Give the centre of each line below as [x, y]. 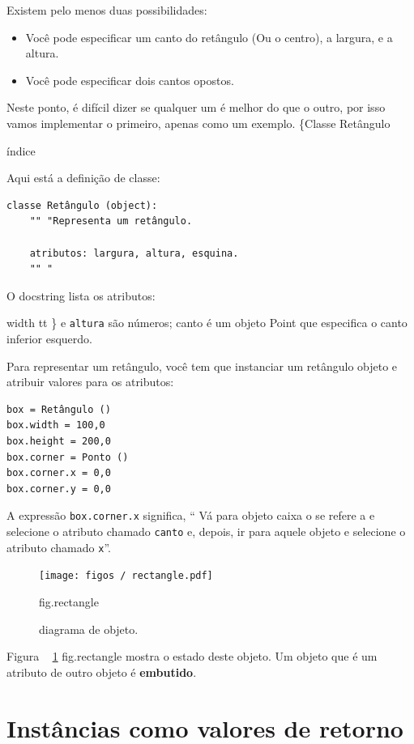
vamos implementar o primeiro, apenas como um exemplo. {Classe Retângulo [198, 123]
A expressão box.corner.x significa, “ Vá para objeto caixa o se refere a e [191, 515]
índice [21, 150]
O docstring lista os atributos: [81, 295]
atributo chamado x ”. [59, 547]
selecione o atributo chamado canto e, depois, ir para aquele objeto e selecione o [206, 531]
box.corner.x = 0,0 [59, 473]
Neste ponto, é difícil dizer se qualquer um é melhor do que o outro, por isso [196, 107]
